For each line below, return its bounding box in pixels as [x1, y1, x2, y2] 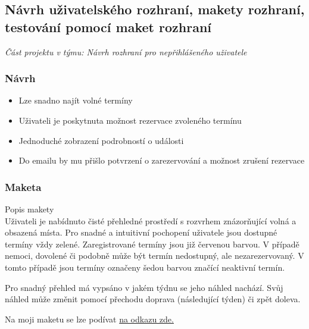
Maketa [5, 179, 42, 194]
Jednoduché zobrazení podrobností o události [18, 134, 184, 146]
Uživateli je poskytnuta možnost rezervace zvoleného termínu [18, 114, 242, 126]
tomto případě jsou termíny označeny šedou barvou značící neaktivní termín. [5, 261, 285, 273]
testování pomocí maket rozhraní [5, 17, 212, 36]
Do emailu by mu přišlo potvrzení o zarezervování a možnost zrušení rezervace [18, 154, 305, 167]
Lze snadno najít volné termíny [18, 94, 133, 106]
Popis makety [5, 203, 54, 215]
